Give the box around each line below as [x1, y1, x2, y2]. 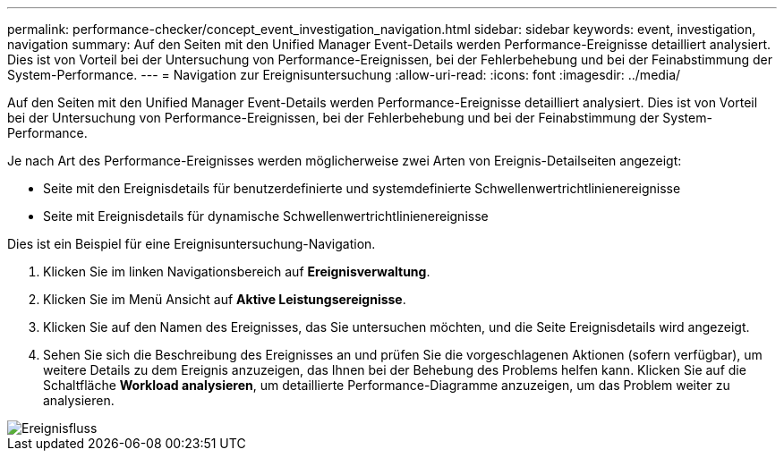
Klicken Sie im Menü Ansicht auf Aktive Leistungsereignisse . [43, 292, 406, 307]
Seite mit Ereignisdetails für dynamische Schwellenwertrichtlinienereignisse [43, 208, 489, 224]
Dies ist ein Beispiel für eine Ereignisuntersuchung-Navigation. [7, 236, 376, 251]
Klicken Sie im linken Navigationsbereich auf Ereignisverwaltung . [43, 264, 430, 279]
